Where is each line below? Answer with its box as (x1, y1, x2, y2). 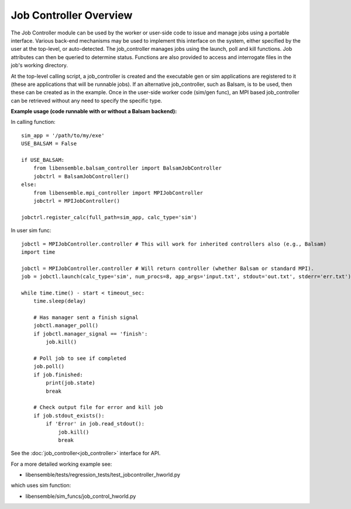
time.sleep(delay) (33, 298, 87, 304)
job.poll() (33, 363, 65, 370)
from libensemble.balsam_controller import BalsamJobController (33, 165, 222, 172)
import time (21, 248, 56, 255)
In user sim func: (11, 227, 51, 234)
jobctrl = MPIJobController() (33, 198, 120, 204)
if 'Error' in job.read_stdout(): (46, 421, 145, 427)
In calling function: (11, 119, 56, 126)
